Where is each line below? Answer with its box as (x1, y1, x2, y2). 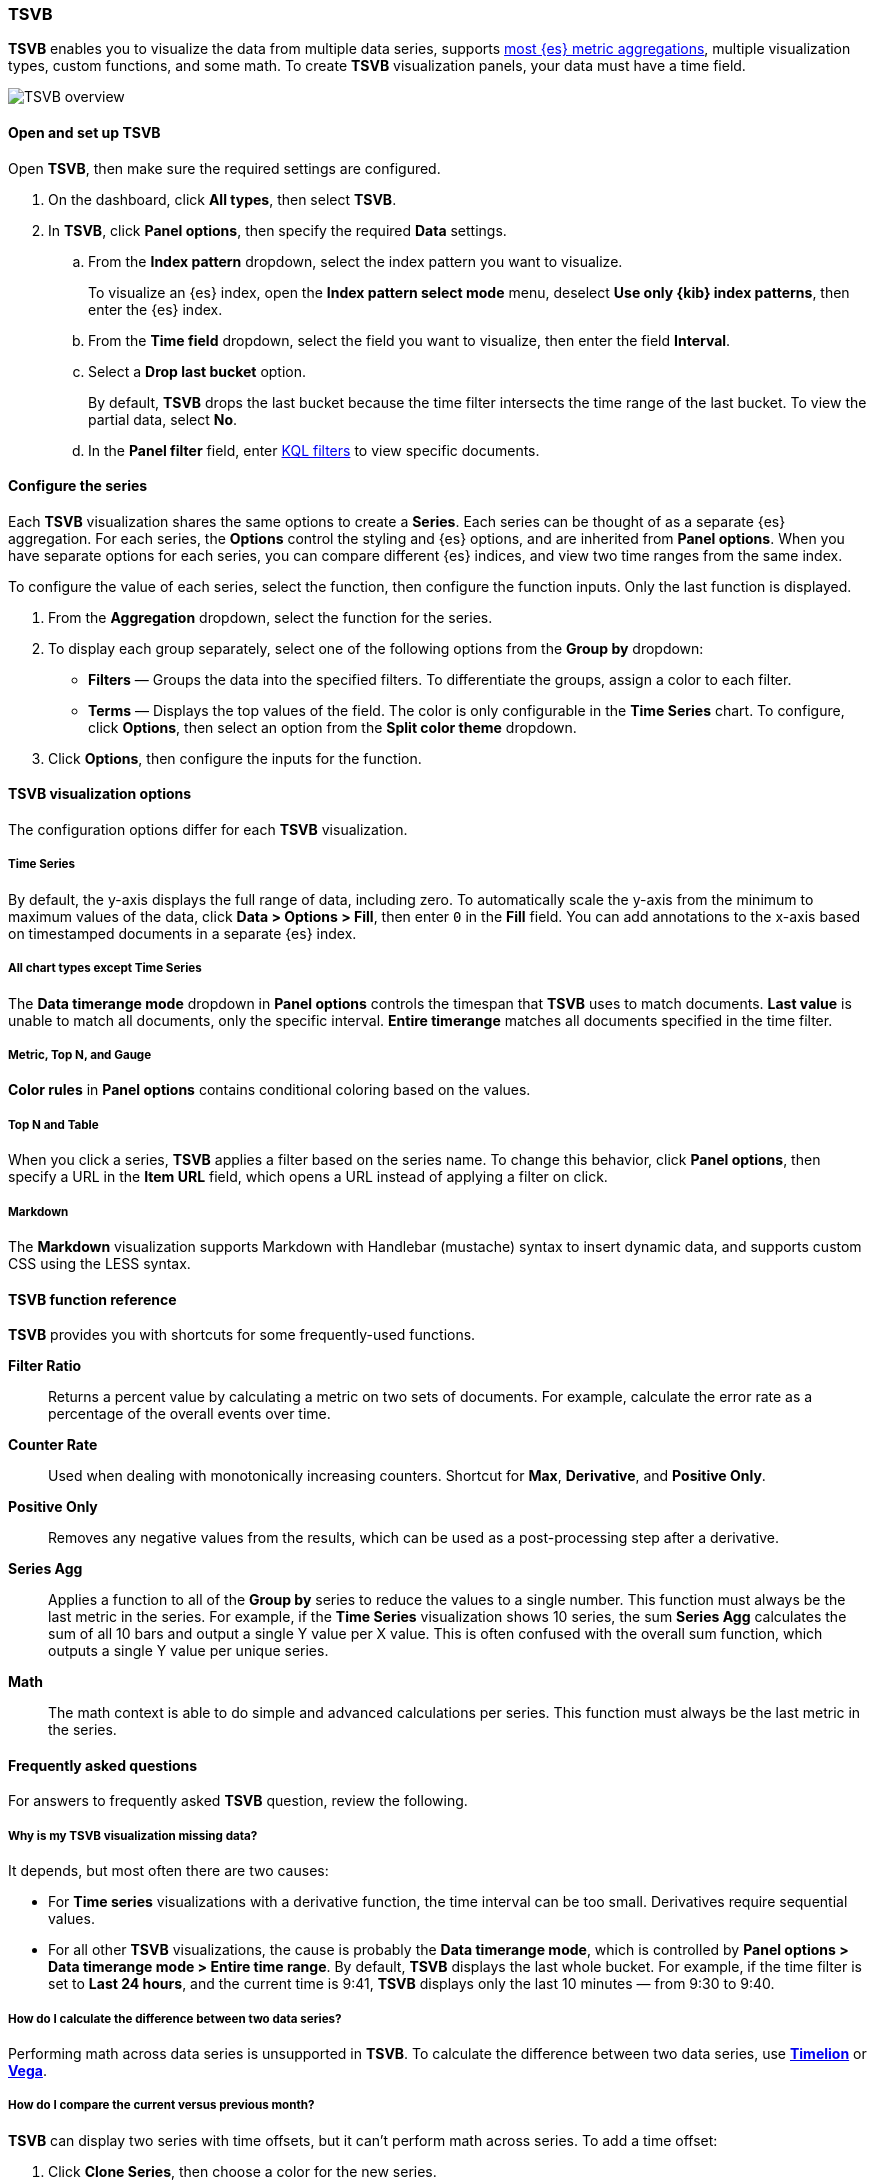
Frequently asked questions (8, 1756, 198, 1774)
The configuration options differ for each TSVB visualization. (8, 821, 408, 839)
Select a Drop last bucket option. (88, 362, 307, 380)
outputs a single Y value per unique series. (48, 1642, 329, 1660)
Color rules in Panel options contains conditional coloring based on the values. (8, 1081, 531, 1099)
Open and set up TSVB (8, 123, 161, 141)
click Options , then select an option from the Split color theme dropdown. (88, 718, 577, 736)
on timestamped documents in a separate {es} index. (8, 924, 357, 942)
